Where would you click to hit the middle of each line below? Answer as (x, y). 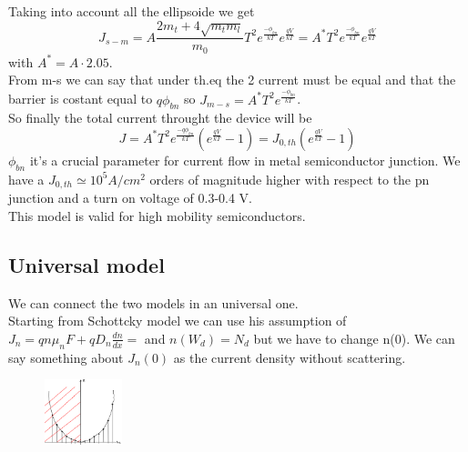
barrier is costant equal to (81, 99)
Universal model (86, 264)
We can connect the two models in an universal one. (153, 302)
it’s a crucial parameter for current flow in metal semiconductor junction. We (245, 160)
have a (26, 179)
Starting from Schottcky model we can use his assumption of (178, 321)
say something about (66, 357)
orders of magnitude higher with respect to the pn (290, 179)
